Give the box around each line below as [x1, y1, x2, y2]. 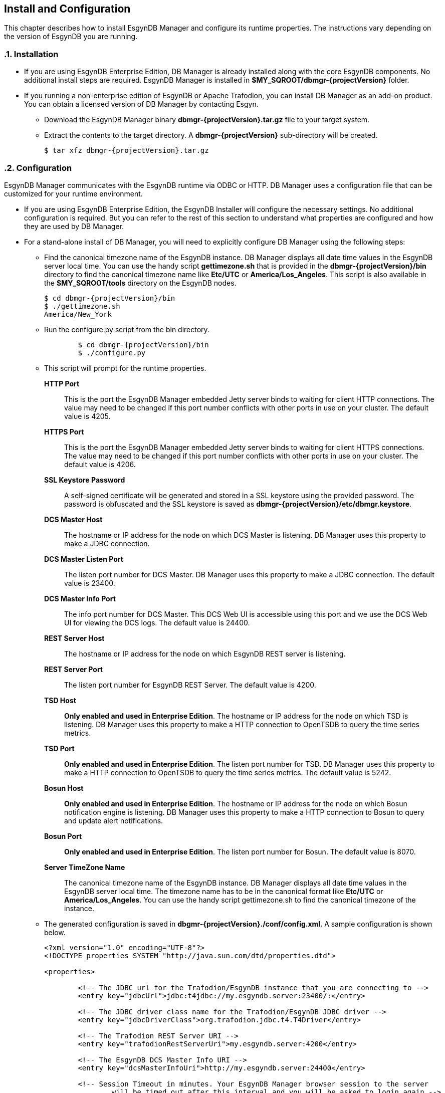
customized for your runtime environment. [4, 189, 143, 198]
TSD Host [44, 696, 76, 705]
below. [44, 928, 66, 937]
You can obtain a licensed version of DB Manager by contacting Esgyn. [24, 100, 259, 109]
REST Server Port [44, 665, 103, 674]
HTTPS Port [44, 427, 84, 436]
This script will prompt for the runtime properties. [44, 363, 206, 372]
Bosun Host [44, 783, 84, 792]
